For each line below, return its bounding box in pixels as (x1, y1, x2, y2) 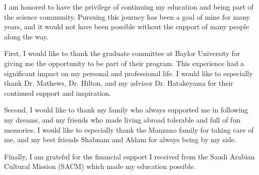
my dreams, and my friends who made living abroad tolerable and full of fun (4, 114, 240, 125)
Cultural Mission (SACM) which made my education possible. (4, 161, 196, 171)
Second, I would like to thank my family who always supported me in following (4, 104, 248, 115)
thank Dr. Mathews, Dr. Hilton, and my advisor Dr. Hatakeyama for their (4, 78, 233, 88)
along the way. (4, 31, 48, 41)
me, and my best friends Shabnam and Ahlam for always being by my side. (4, 134, 236, 145)
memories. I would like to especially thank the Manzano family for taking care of (4, 124, 254, 135)
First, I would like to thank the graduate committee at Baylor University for (4, 48, 240, 59)
